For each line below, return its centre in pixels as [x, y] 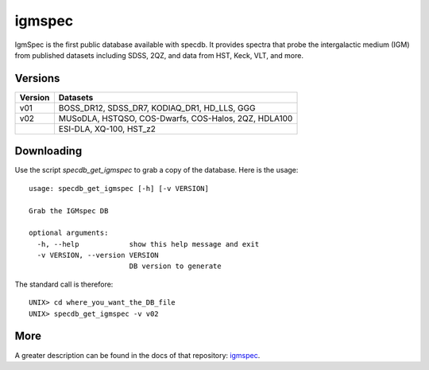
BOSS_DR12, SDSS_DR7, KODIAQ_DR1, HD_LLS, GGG [157, 107]
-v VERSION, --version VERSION [98, 255]
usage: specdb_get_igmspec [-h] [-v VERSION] [119, 188]
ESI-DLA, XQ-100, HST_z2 [107, 129]
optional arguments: [69, 233]
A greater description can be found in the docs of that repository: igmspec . [137, 355]
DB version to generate [175, 266]
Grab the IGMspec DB [69, 210]
